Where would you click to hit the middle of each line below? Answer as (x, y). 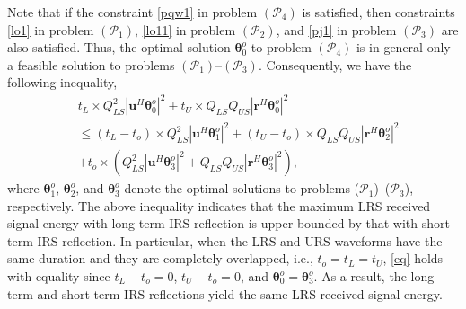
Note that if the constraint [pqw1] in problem (132, 12)
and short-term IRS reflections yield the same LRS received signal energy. (240, 293)
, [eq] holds (413, 258)
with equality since (59, 276)
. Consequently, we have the (335, 64)
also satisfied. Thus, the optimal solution (119, 47)
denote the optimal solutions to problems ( (242, 188)
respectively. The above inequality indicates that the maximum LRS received (219, 205)
